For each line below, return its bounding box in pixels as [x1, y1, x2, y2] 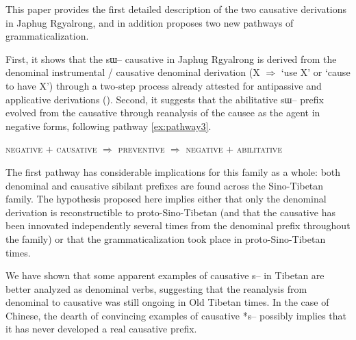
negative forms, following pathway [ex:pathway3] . [5, 118, 212, 133]
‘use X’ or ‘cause [281, 65, 351, 79]
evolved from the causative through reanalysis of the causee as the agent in [5, 105, 320, 120]
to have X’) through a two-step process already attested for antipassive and [5, 78, 322, 92]
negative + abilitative [186, 142, 283, 156]
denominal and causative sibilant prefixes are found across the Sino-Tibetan [5, 178, 324, 192]
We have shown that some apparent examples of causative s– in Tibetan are [5, 268, 325, 283]
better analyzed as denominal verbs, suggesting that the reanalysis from [5, 281, 307, 296]
